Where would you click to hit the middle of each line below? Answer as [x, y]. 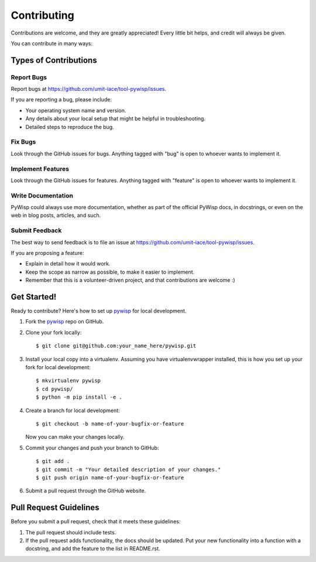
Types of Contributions [54, 60]
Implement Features [40, 169]
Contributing [42, 15]
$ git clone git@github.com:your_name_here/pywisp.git [116, 346]
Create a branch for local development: [73, 410]
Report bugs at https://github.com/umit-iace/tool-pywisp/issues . [89, 89]
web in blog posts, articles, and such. [56, 215]
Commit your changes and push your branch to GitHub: [92, 448]
